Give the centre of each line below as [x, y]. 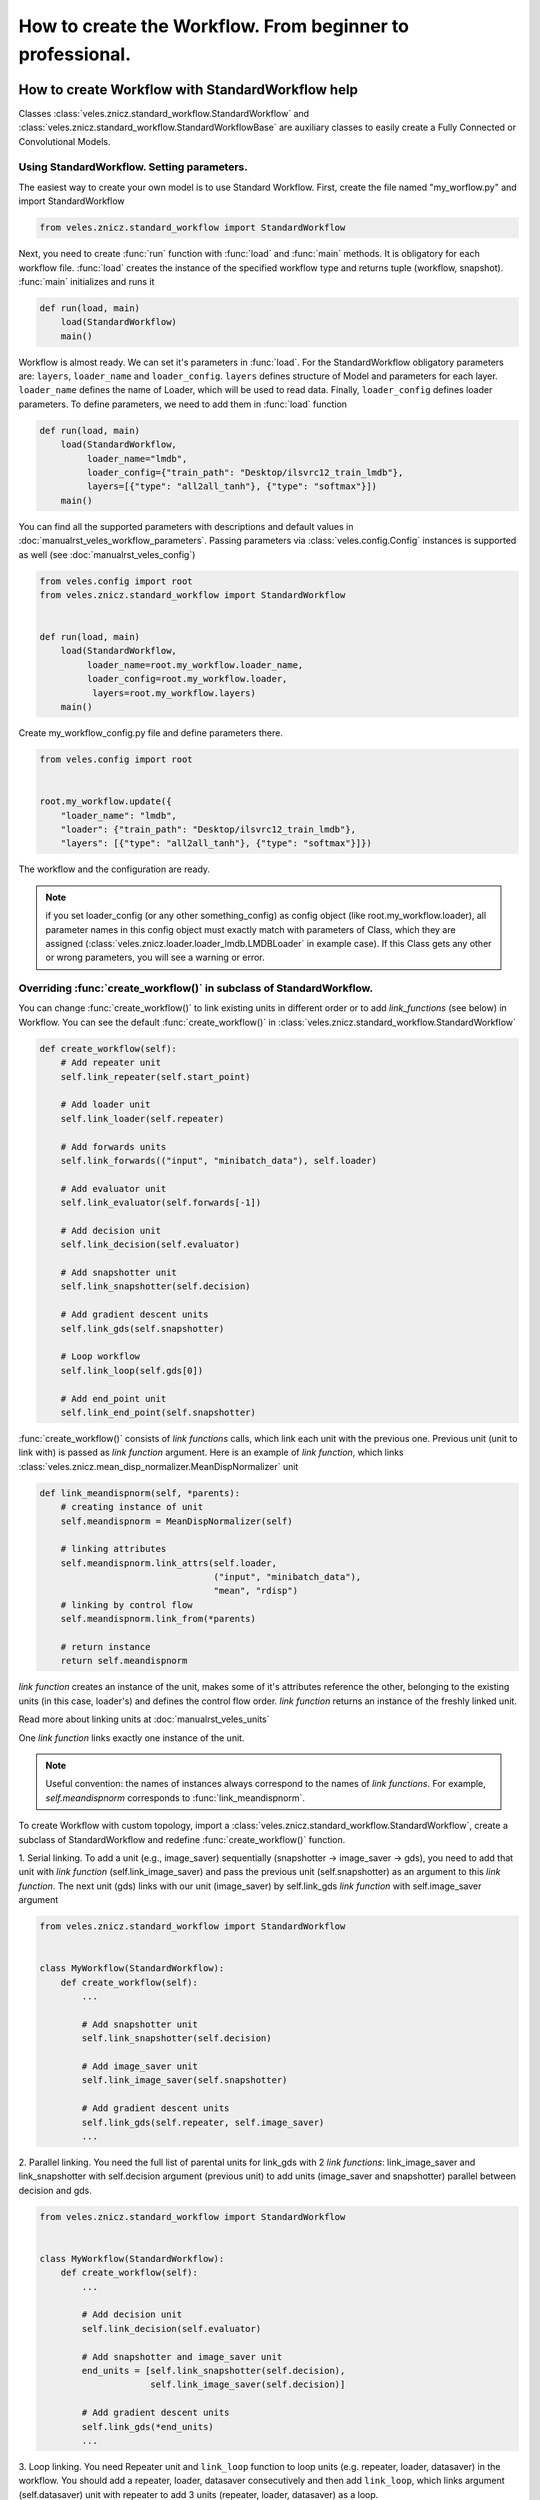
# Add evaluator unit [113, 1188]
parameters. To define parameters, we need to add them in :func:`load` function [183, 404]
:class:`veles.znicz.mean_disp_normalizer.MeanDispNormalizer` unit [158, 1466]
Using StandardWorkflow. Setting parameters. [133, 167]
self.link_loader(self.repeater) [142, 1118]
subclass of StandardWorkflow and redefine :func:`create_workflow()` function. [182, 1839]
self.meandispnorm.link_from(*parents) [158, 1619]
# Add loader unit [105, 1104]
